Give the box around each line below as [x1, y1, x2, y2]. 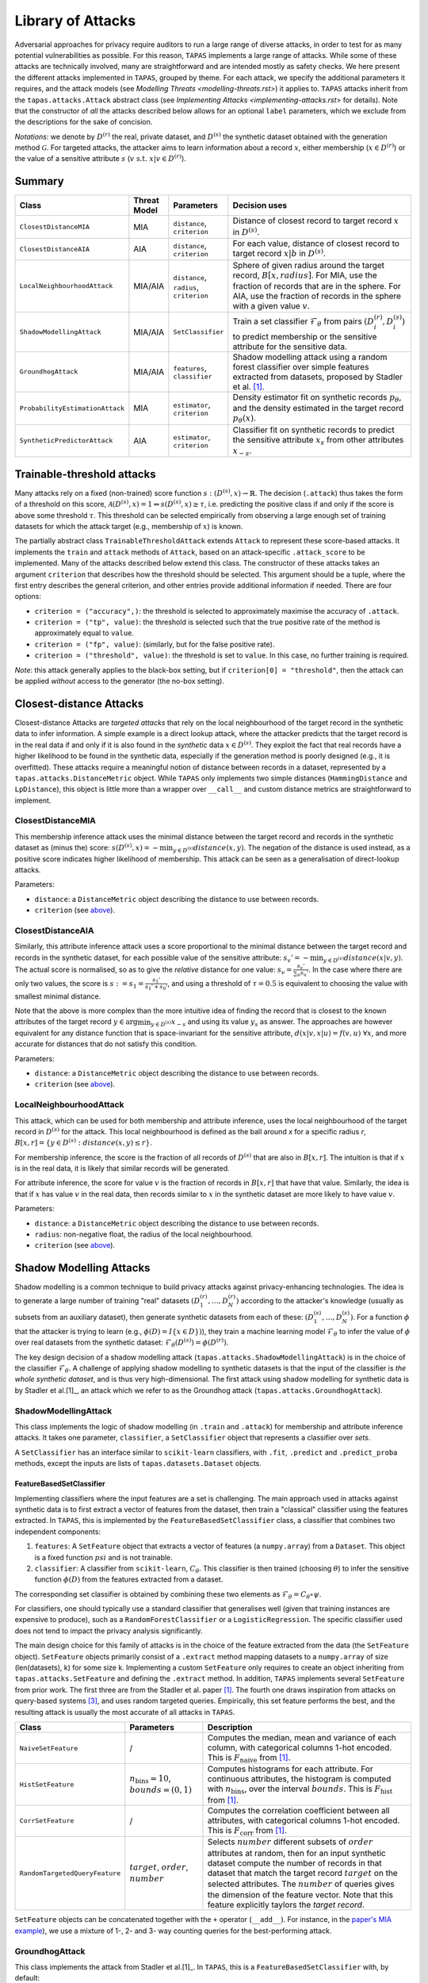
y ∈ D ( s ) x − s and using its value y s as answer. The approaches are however [151, 1017, 393, 1029]
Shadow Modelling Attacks [14, 1261, 151, 1275]
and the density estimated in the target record [232, 403, 404, 414]
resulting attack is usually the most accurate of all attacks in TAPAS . [14, 1707, 235, 1716]
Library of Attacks [14, 12, 136, 29]
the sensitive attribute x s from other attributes [232, 434, 404, 447]
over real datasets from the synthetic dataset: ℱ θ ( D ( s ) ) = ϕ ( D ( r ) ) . [14, 1337, 229, 1349]
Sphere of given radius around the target [232, 259, 384, 270]
